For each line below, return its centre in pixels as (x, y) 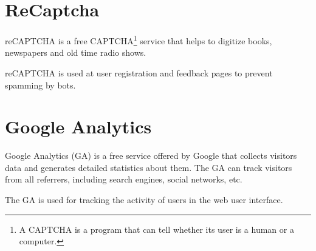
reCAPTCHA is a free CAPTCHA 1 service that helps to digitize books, (139, 40)
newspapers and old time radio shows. (76, 52)
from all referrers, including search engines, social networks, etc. (124, 179)
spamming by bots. (40, 85)
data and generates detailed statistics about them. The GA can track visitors (149, 167)
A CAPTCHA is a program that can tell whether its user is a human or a (156, 229)
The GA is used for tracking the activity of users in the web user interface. (144, 200)
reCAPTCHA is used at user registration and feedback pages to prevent (139, 72)
